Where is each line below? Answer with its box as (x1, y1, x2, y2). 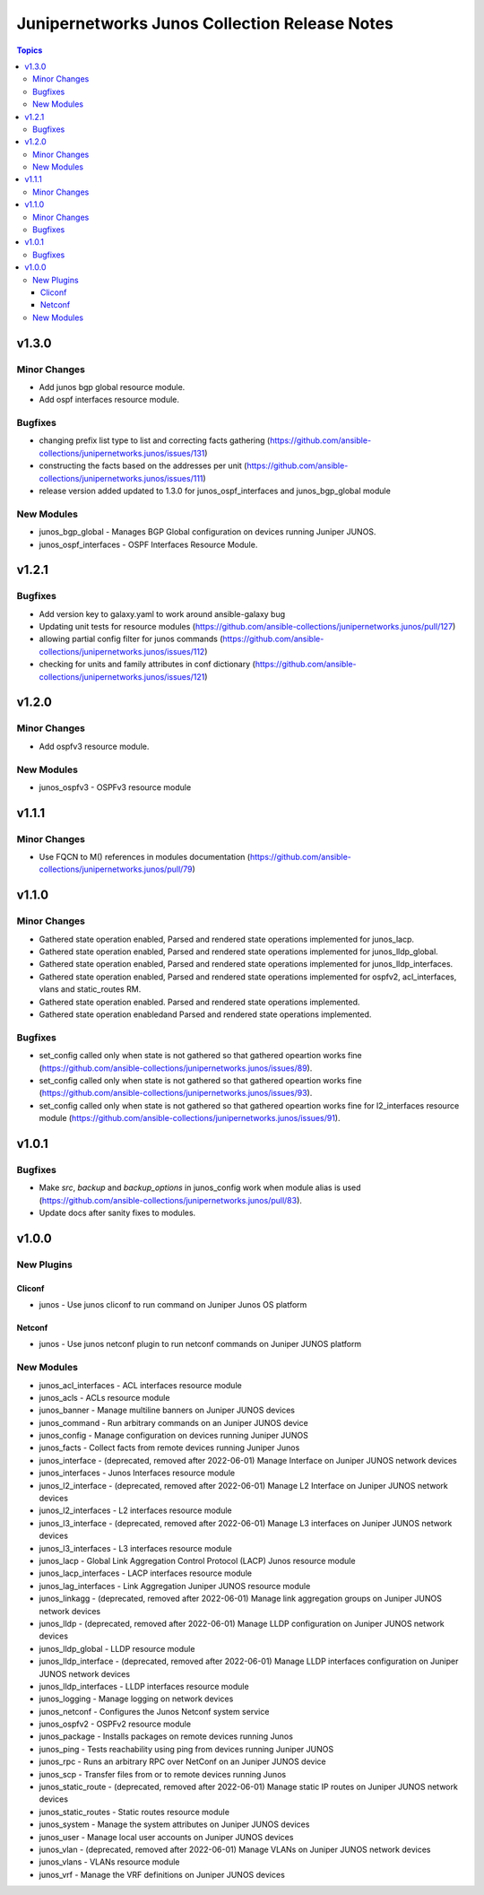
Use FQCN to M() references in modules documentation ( (39, 852, 251, 863)
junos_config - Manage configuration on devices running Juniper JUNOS (39, 1430, 308, 1441)
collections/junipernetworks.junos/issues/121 (39, 671, 205, 682)
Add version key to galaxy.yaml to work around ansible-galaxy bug (39, 608, 286, 619)
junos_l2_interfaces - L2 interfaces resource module (39, 1505, 232, 1516)
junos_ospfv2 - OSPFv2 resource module (39, 1718, 192, 1730)
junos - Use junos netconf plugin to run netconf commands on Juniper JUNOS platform (39, 1339, 362, 1350)
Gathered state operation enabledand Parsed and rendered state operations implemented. (39, 1009, 372, 1020)
